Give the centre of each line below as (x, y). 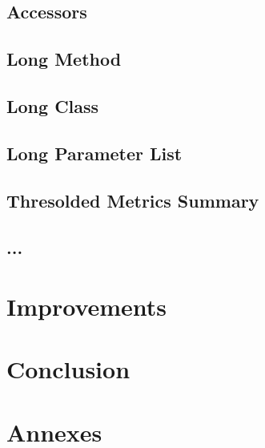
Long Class (53, 105)
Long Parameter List (94, 153)
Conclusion (68, 369)
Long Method (64, 59)
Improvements (87, 306)
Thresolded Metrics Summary (133, 200)
